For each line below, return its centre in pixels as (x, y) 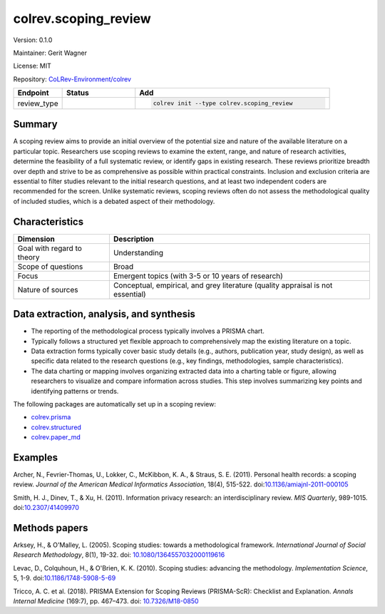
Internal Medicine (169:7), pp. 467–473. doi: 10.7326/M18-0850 (106, 601)
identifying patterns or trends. (75, 391)
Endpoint (33, 93)
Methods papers (51, 528)
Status (77, 93)
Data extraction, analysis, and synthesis (104, 314)
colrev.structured (56, 427)
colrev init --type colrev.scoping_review (223, 103)
